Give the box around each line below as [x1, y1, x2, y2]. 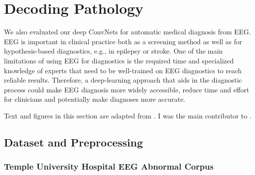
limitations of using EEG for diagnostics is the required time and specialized [4, 55, 234, 65]
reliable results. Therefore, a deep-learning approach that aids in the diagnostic [4, 75, 242, 85]
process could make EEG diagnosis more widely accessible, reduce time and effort [4, 84, 250, 94]
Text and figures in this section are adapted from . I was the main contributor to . [4, 110, 252, 120]
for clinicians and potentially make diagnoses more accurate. [4, 94, 186, 104]
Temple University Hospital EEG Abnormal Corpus [4, 160, 214, 173]
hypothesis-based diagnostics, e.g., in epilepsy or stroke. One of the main [4, 46, 223, 56]
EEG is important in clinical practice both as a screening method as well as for [4, 36, 242, 46]
